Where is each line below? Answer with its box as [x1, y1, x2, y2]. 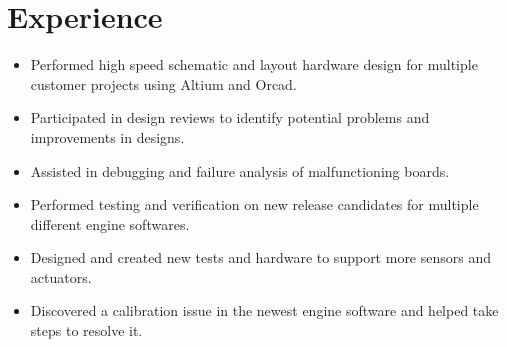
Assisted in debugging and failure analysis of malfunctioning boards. [30, 160, 450, 181]
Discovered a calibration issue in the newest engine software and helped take [30, 300, 499, 321]
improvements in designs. [30, 126, 185, 147]
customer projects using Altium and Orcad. [30, 73, 297, 94]
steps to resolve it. [30, 320, 143, 341]
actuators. [30, 266, 92, 287]
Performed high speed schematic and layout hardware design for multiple [30, 54, 478, 75]
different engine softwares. [30, 213, 190, 234]
